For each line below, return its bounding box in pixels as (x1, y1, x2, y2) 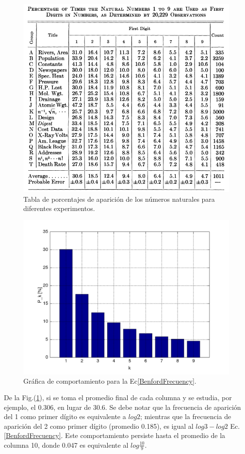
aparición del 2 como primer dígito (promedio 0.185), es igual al (4, 421, 194, 431)
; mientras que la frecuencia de (140, 411, 231, 422)
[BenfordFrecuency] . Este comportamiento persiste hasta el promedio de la (4, 430, 226, 440)
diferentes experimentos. (23, 203, 95, 213)
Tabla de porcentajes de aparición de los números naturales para (23, 194, 215, 204)
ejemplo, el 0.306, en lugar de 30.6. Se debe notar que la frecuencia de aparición (4, 402, 241, 412)
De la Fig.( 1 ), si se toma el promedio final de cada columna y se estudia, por (4, 392, 232, 402)
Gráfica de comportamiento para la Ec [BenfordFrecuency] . (23, 376, 196, 386)
